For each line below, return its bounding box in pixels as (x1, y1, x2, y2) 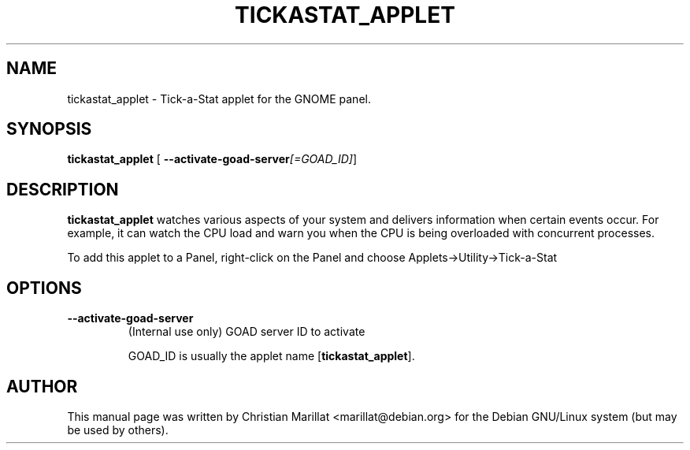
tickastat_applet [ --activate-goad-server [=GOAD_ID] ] (67, 152, 357, 166)
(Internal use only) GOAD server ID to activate (128, 325, 365, 339)
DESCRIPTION (6, 179, 119, 199)
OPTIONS (6, 277, 82, 298)
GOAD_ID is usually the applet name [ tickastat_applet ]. (128, 349, 415, 363)
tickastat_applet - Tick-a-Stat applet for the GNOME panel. (67, 91, 371, 106)
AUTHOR (6, 376, 78, 396)
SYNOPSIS (6, 119, 92, 139)
